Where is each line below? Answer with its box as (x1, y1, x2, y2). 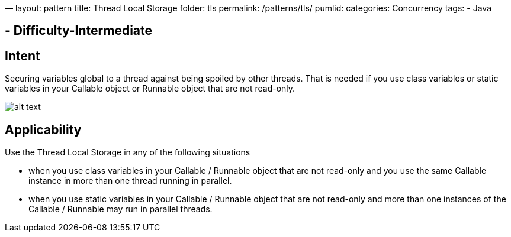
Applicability (5, 122, 82, 137)
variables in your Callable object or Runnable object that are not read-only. (5, 83, 295, 94)
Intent (5, 48, 40, 63)
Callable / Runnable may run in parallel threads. (28, 204, 213, 215)
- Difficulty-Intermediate (5, 23, 153, 38)
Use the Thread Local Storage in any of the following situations (5, 147, 250, 158)
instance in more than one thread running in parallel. (28, 176, 232, 186)
